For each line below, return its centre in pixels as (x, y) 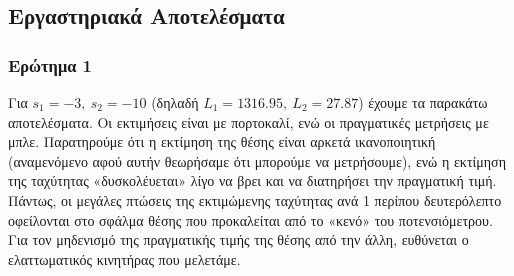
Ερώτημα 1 (50, 64)
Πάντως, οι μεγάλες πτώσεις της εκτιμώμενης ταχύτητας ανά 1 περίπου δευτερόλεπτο (255, 199)
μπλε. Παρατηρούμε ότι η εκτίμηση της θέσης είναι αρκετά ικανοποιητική (222, 141)
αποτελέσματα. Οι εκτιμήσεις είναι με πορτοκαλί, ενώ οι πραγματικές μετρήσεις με (248, 121)
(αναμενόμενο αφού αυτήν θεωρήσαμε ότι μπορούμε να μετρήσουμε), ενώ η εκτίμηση (257, 160)
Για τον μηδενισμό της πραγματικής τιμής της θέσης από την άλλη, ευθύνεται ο (238, 239)
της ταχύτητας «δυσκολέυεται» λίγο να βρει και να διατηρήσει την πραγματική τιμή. (252, 180)
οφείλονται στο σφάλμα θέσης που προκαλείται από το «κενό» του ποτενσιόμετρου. (250, 219)
